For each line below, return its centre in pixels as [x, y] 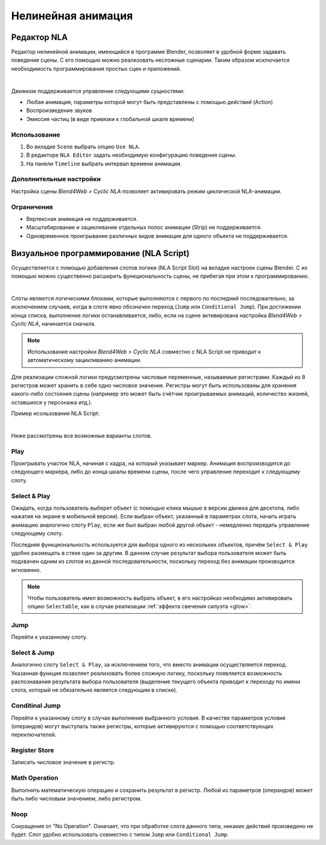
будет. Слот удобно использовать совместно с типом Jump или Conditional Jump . [120, 835]
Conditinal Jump [36, 706]
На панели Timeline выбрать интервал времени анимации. [104, 163]
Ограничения [32, 207]
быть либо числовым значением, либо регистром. [76, 798]
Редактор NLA [40, 37]
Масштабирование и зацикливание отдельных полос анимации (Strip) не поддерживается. [144, 228]
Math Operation [35, 778]
